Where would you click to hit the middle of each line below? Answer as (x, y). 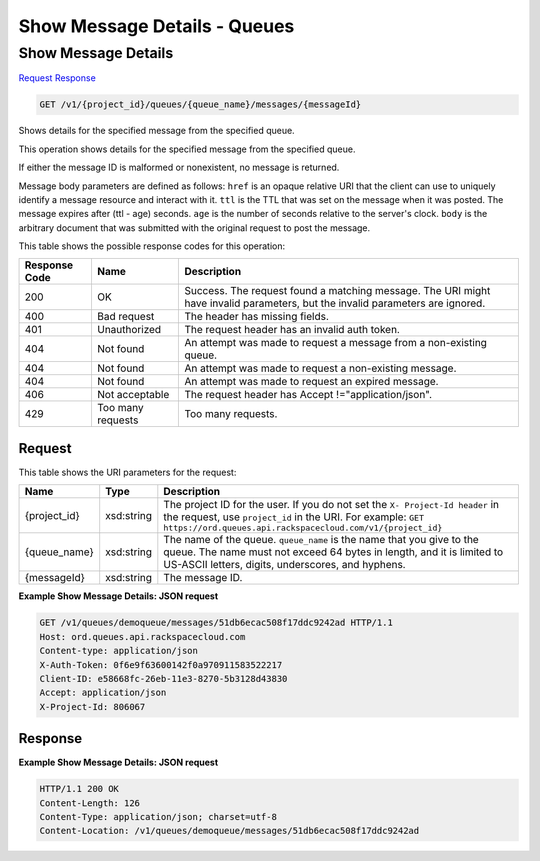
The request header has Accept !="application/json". (308, 395)
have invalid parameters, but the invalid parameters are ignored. (335, 303)
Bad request (125, 317)
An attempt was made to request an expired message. (311, 382)
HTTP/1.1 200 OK (79, 789)
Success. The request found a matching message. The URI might (337, 291)
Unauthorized (129, 330)
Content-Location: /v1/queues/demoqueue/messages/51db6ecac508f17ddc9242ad (229, 831)
